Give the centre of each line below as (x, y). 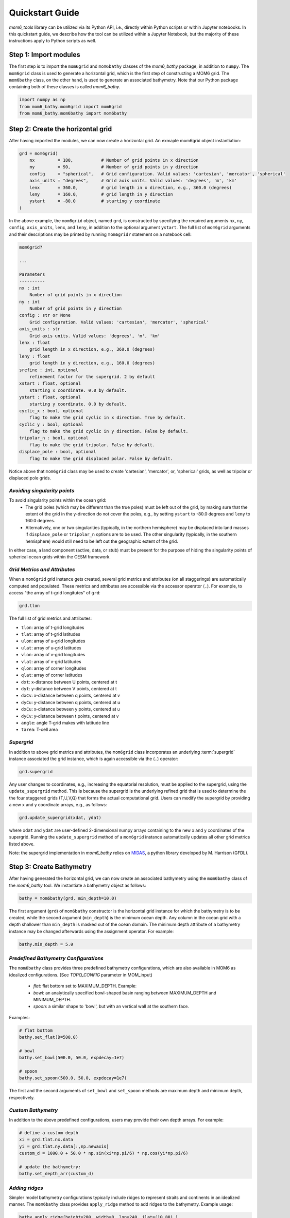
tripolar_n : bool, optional (54, 438)
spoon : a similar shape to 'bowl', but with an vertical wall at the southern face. (111, 1007)
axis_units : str (40, 329)
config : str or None (45, 315)
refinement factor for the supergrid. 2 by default (92, 377)
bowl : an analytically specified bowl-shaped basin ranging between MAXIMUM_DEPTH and (125, 993)
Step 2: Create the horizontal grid (60, 129)
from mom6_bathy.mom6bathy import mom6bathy (73, 114)
